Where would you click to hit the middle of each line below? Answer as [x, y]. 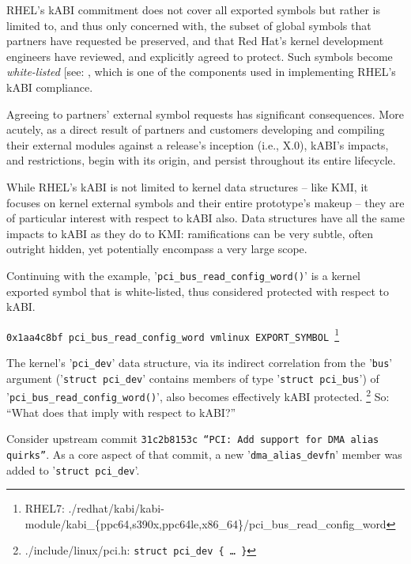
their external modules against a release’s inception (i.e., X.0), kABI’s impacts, [198, 144]
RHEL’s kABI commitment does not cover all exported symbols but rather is [194, 9]
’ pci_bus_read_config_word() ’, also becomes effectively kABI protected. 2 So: [198, 396]
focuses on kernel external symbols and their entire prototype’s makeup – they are [205, 202]
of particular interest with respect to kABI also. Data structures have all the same [205, 218]
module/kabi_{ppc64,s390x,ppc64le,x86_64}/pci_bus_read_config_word [205, 523]
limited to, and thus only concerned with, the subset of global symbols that [189, 25]
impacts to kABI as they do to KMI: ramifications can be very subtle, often [190, 233]
